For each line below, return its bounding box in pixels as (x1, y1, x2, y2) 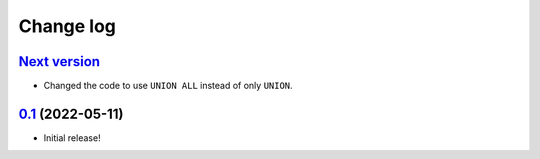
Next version (18, 53, 100, 70)
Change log (18, 15, 117, 37)
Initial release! (43, 131, 101, 144)
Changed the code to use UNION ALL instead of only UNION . (43, 80, 294, 92)
